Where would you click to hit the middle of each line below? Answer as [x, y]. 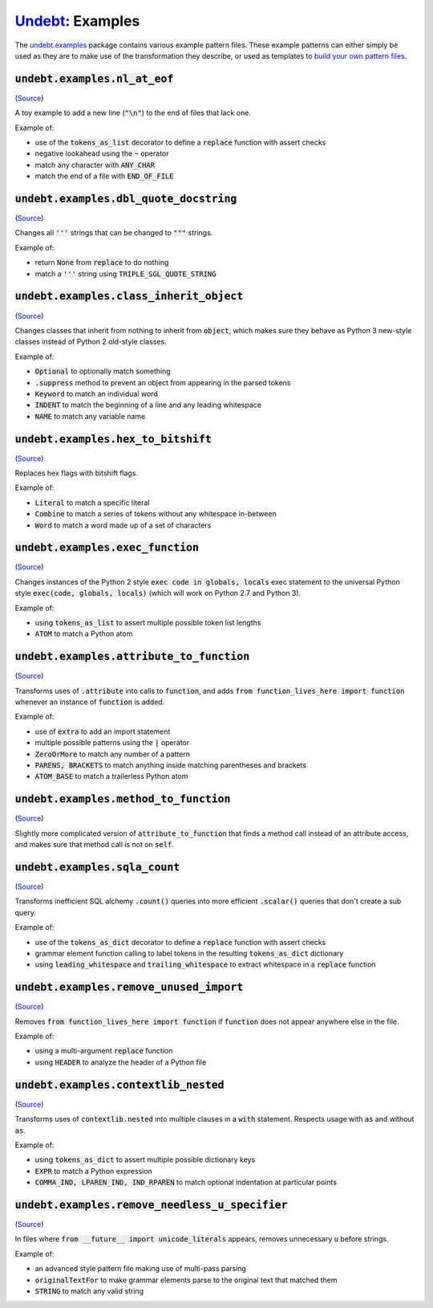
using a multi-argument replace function [104, 1051]
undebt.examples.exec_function [107, 548]
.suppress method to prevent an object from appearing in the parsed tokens [163, 382]
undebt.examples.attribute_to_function [132, 657]
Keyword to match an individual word [96, 393]
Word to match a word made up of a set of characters [123, 525]
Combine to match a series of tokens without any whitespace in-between [156, 514]
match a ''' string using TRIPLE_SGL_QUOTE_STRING [125, 274]
